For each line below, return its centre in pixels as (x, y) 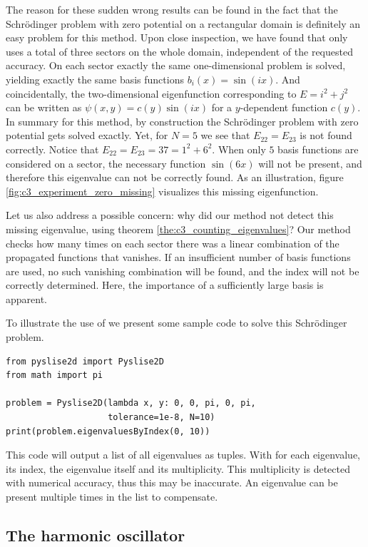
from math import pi (55, 375)
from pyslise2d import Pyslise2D (85, 361)
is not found (326, 135)
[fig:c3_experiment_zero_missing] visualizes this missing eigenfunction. (162, 191)
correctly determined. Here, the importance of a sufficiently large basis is (165, 285)
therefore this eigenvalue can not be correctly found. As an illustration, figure (175, 177)
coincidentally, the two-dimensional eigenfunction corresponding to (151, 93)
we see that (225, 135)
